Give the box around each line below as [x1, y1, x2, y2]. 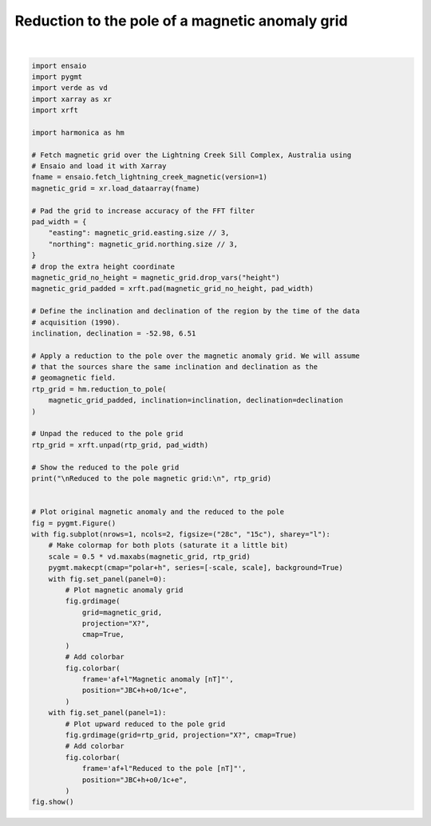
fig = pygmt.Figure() [31, 518, 117, 528]
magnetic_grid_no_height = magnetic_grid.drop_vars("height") [31, 273, 280, 282]
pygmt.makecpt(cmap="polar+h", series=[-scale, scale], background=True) [48, 563, 343, 572]
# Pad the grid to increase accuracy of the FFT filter [31, 206, 255, 215]
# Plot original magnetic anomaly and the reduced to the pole [31, 507, 285, 517]
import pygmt [31, 72, 83, 81]
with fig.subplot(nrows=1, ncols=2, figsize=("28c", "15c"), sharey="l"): [31, 529, 331, 538]
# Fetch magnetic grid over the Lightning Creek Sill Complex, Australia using [31, 150, 352, 159]
